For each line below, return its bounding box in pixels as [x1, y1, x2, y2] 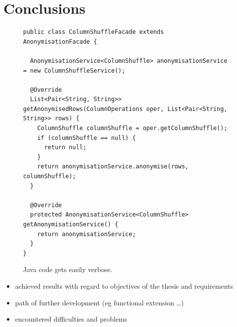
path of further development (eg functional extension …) [15, 297, 184, 307]
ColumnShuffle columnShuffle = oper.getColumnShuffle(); [37, 125, 228, 132]
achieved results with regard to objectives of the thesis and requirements [15, 280, 233, 291]
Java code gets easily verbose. [23, 264, 113, 274]
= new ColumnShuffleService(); [23, 67, 125, 74]
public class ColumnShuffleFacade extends [23, 28, 164, 36]
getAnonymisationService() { [23, 221, 118, 228]
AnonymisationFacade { [23, 38, 97, 45]
